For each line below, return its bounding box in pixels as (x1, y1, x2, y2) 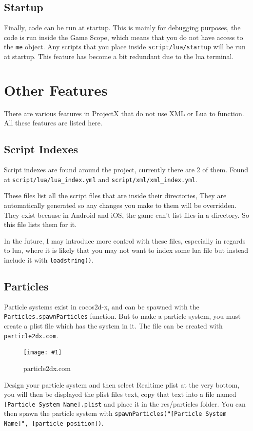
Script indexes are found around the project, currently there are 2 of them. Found (4, 164, 249, 175)
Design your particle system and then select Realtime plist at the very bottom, (4, 379, 240, 390)
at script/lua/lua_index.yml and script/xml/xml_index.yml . (4, 174, 197, 184)
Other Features (4, 80, 108, 100)
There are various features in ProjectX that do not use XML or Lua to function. (4, 108, 244, 118)
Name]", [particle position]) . (4, 418, 104, 428)
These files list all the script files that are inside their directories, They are (4, 190, 227, 201)
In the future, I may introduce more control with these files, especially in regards (4, 235, 246, 246)
